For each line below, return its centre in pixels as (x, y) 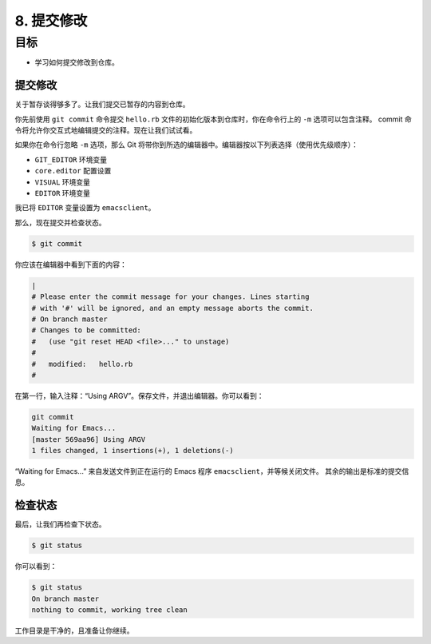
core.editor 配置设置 (73, 171)
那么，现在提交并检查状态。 (60, 222)
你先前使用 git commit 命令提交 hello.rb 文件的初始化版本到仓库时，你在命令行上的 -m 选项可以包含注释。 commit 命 (213, 119)
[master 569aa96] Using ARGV (89, 439)
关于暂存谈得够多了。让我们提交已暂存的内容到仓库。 (102, 105)
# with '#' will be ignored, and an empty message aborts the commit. (173, 308)
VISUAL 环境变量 (63, 182)
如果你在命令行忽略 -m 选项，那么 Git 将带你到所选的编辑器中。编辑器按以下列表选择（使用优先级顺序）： (187, 145)
